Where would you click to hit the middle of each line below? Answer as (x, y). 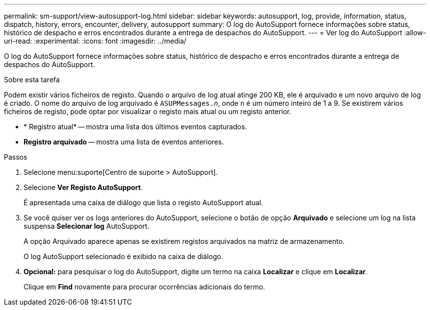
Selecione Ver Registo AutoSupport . (83, 187)
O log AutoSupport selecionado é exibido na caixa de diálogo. (123, 256)
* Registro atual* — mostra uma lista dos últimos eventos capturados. (135, 127)
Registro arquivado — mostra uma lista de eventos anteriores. (124, 142)
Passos (16, 157)
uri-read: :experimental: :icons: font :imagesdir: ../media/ (95, 41)
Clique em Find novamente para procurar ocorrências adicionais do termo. (144, 287)
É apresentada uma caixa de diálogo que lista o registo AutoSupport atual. (143, 203)
